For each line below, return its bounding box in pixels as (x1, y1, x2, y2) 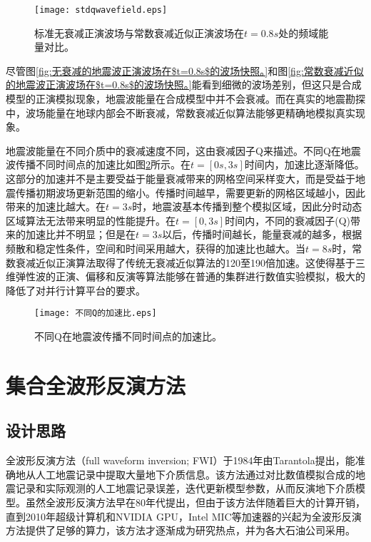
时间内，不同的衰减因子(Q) (225, 213, 350, 227)
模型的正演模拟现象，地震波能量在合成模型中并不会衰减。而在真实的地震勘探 (6, 91, 365, 106)
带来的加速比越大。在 (6, 199, 106, 214)
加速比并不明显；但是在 (25, 227, 136, 242)
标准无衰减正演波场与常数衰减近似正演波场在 (34, 25, 244, 40)
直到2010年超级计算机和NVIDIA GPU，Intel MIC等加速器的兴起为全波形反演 (6, 508, 362, 523)
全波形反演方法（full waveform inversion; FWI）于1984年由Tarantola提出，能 (6, 453, 355, 468)
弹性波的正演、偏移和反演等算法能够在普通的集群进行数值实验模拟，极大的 (15, 269, 365, 284)
